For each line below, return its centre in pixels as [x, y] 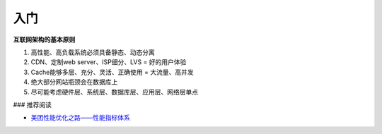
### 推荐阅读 [33, 104]
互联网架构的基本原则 [44, 39]
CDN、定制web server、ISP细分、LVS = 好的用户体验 [109, 62]
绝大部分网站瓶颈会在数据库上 [74, 82]
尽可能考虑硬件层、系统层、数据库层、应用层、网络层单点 [114, 92]
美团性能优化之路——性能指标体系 [80, 118]
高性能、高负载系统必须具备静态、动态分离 [93, 52]
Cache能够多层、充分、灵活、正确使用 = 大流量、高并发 [112, 72]
